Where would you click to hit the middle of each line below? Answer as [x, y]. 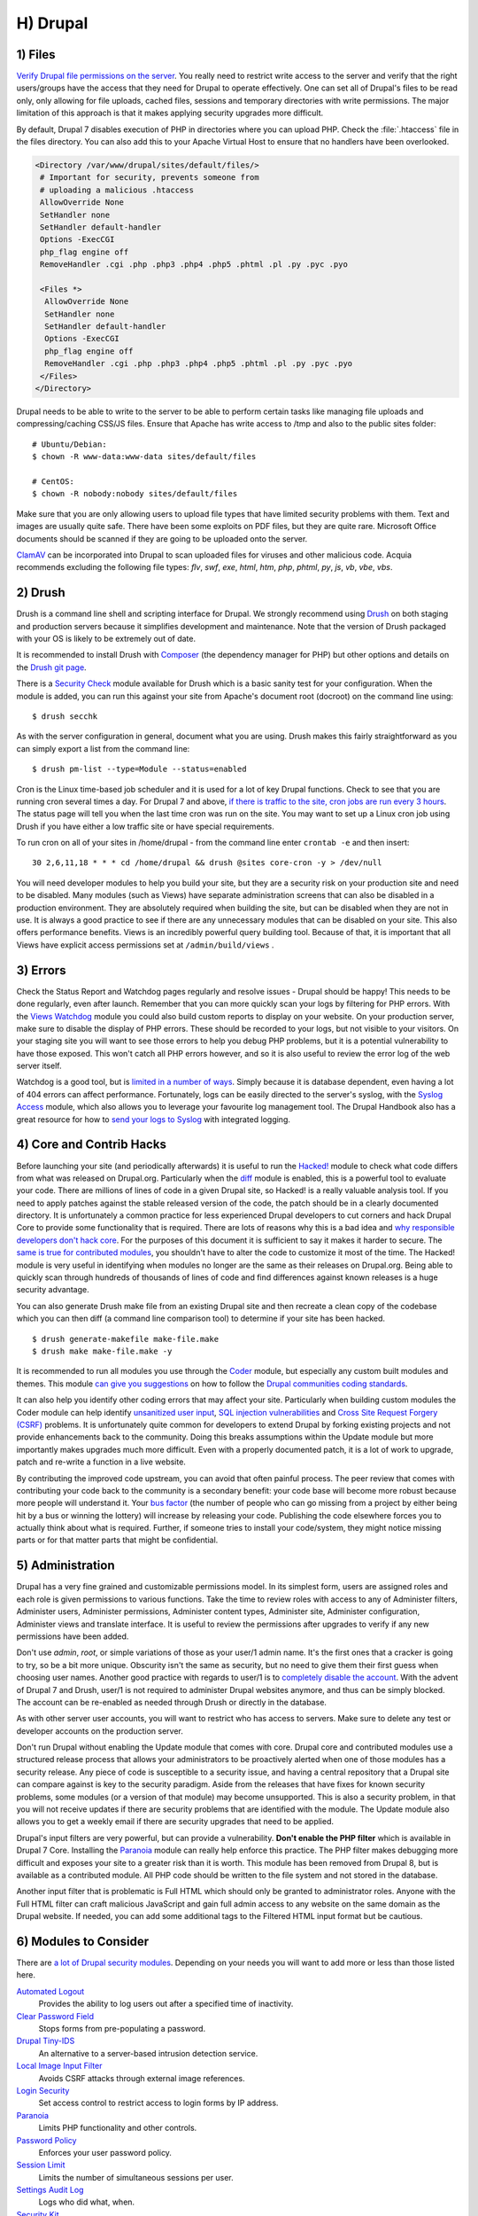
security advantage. [53, 1290]
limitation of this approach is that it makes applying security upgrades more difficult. [170, 113]
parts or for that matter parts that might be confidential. [117, 1540]
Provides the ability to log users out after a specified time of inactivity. [166, 2004]
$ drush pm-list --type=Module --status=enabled [139, 769]
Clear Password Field [55, 2016]
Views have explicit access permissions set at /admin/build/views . [145, 945]
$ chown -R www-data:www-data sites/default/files [144, 457]
